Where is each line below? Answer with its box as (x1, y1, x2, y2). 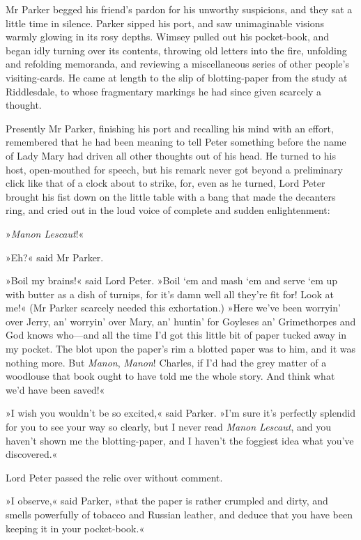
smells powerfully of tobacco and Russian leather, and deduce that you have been (6, 507, 353, 521)
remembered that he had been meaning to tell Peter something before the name (6, 134, 346, 149)
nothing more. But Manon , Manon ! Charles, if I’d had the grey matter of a (6, 355, 327, 369)
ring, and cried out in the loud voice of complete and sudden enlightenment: (6, 203, 330, 217)
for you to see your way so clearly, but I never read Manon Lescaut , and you (6, 419, 331, 434)
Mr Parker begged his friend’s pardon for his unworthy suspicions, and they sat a (6, 2, 353, 16)
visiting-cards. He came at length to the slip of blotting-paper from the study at (6, 70, 348, 84)
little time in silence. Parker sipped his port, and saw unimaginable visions (6, 15, 324, 30)
